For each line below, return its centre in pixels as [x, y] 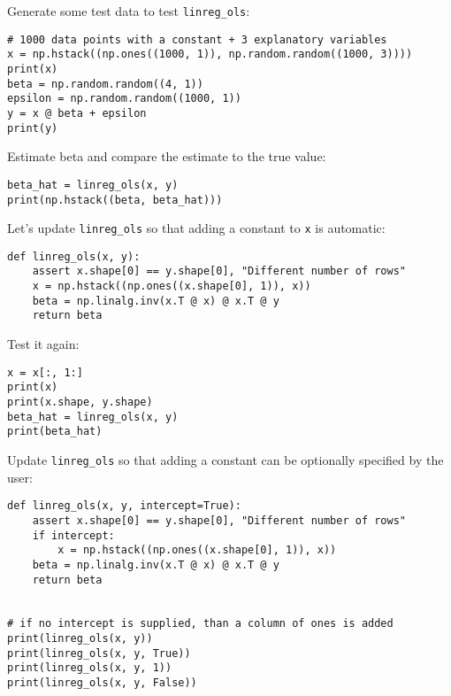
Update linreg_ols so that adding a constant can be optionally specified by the [225, 459]
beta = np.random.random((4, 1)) [105, 84]
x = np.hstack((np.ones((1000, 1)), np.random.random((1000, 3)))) [210, 54]
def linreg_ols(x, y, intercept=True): [124, 506]
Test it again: [43, 344]
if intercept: [73, 535]
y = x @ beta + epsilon [77, 113]
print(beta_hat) [55, 432]
